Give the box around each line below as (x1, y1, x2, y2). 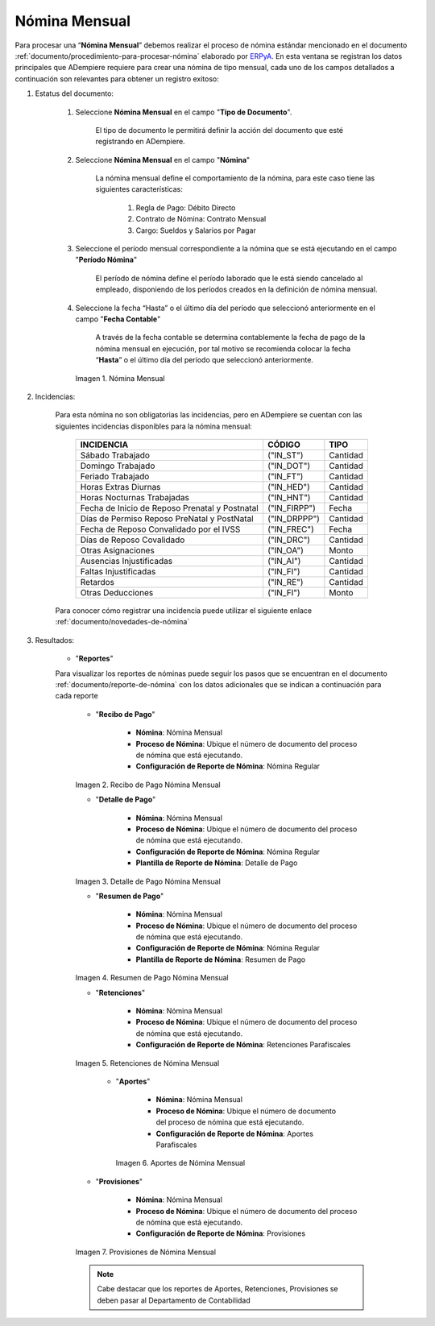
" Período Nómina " (75, 255, 137, 265)
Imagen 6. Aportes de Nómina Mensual (115, 1158, 246, 1168)
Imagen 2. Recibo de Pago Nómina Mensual (75, 780, 221, 789)
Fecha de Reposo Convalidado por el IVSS (80, 524, 241, 535)
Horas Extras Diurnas (80, 482, 161, 493)
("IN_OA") (267, 545, 304, 556)
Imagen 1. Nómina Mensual (75, 373, 165, 383)
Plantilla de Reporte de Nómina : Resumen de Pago (135, 955, 306, 964)
